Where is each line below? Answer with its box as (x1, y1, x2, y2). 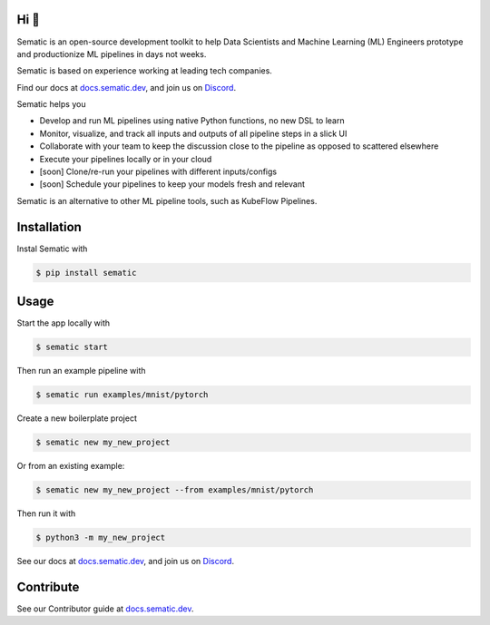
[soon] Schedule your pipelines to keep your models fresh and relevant (39, 179, 306, 190)
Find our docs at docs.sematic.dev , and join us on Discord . (16, 82, 236, 93)
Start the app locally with (16, 317, 111, 328)
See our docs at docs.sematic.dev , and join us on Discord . (16, 556, 235, 567)
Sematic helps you (16, 99, 86, 110)
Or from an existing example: (16, 461, 125, 472)
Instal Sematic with (16, 243, 88, 254)
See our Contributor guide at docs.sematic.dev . (16, 603, 194, 614)
